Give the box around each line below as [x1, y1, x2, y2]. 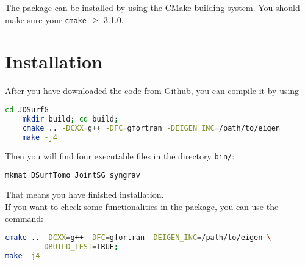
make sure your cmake [5, 13, 87, 26]
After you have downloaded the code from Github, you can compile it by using [5, 84, 300, 97]
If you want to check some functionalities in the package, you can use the [5, 200, 279, 212]
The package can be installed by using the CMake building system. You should [5, 1, 300, 13]
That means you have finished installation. [5, 188, 164, 200]
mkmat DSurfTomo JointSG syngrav [5, 171, 140, 180]
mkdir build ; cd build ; [22, 114, 119, 123]
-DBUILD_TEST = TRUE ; [40, 242, 119, 251]
